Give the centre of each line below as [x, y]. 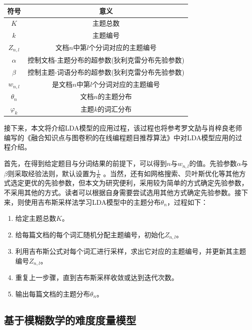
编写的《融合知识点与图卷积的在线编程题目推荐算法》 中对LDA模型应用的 [120, 137]
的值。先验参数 [213, 163]
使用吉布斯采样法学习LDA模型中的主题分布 [92, 202]
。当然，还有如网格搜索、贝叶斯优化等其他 [171, 173]
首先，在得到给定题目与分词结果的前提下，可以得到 [85, 163]
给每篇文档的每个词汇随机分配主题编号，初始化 [90, 234]
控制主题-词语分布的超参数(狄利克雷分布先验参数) [106, 72]
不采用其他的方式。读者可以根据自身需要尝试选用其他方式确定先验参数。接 [123, 192]
